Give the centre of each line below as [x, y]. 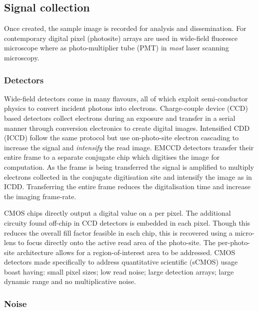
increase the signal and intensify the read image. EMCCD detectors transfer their [129, 147]
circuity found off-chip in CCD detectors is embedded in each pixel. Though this [127, 222]
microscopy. [22, 57]
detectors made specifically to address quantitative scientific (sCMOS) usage [121, 262]
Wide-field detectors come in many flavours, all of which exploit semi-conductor [126, 98]
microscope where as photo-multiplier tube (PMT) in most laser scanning [116, 48]
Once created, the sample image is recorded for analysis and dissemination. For [125, 28]
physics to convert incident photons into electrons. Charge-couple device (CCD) [126, 108]
